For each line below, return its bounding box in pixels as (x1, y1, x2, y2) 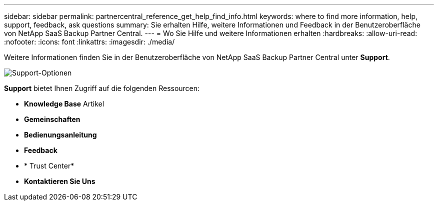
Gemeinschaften (24, 115, 80, 123)
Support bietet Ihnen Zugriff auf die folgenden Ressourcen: (4, 84, 200, 92)
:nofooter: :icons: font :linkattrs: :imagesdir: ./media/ (4, 37, 175, 46)
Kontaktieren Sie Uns (24, 177, 95, 185)
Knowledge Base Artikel (24, 99, 104, 108)
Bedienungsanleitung (24, 130, 97, 139)
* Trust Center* (24, 161, 74, 170)
